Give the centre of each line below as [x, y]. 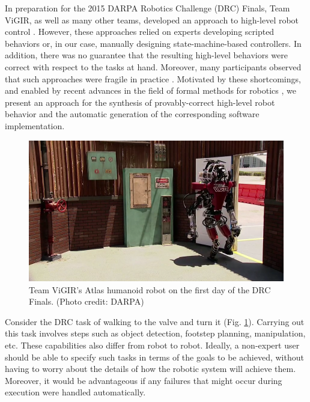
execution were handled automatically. [75, 392]
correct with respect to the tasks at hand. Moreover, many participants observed [153, 66]
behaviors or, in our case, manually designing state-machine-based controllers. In [153, 43]
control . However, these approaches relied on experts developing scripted [140, 32]
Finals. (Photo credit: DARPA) [87, 301]
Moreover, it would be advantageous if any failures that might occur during [144, 380]
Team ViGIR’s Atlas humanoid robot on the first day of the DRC [150, 289]
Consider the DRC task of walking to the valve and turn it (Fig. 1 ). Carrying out [155, 321]
